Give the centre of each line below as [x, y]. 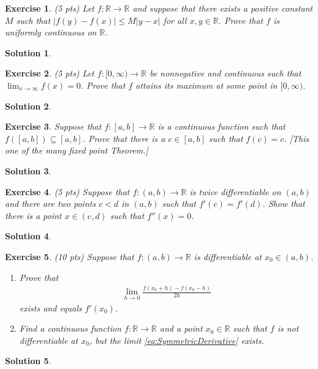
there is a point [33, 215]
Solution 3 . [28, 170]
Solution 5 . [28, 361]
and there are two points [51, 203]
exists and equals [51, 307]
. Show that [284, 203]
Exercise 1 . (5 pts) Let [50, 8]
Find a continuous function [70, 328]
